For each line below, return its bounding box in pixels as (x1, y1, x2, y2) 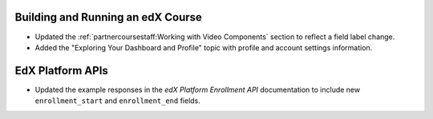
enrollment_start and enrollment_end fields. (34, 96, 200, 105)
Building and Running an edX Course (14, 10, 202, 24)
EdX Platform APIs (14, 64, 108, 77)
